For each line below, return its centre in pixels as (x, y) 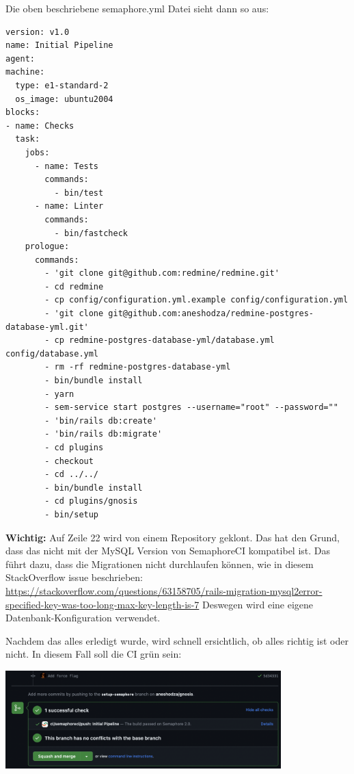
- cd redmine (74, 286)
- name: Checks (40, 126)
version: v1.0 (38, 32)
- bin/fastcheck (91, 233)
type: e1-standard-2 (62, 85)
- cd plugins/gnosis (91, 501)
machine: (25, 72)
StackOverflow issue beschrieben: (74, 577)
